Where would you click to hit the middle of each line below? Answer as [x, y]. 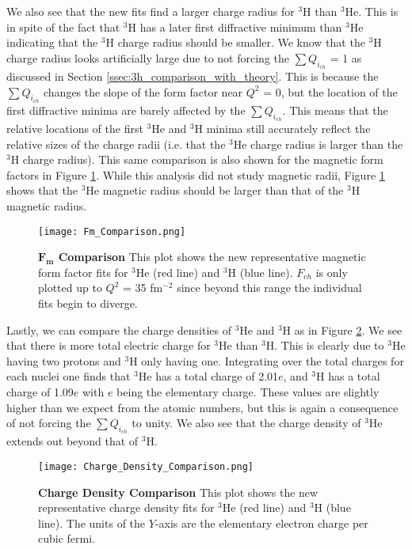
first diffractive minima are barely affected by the [126, 110]
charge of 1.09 [40, 391]
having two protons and [64, 360]
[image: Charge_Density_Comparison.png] [146, 466]
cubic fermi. [67, 538]
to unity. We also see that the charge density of [246, 423]
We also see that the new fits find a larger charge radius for [151, 11]
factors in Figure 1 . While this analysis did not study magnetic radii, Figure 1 [196, 174]
